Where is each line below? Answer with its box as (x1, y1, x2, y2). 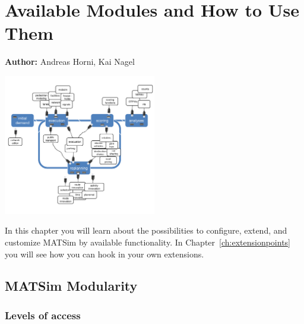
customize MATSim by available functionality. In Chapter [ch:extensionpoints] (5, 235, 290, 248)
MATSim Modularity (5, 276, 138, 295)
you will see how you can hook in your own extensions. (5, 247, 204, 260)
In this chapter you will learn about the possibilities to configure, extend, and (5, 224, 287, 237)
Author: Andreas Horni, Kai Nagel (5, 55, 135, 68)
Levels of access (5, 307, 81, 322)
